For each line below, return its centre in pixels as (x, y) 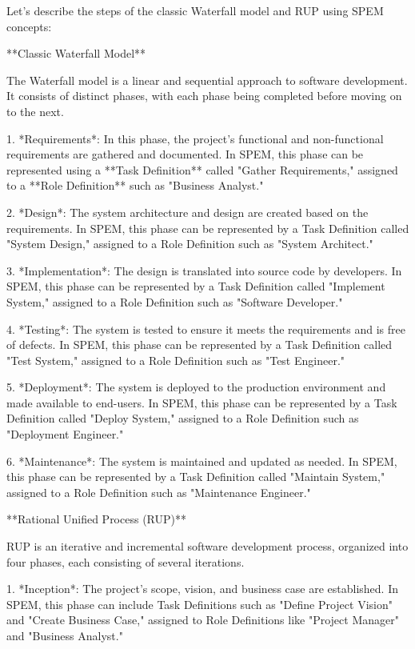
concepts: (29, 26)
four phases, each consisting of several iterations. (126, 561)
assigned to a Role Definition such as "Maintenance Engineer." (159, 492)
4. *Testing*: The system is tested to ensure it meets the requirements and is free (206, 329)
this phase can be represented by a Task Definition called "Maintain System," (196, 477)
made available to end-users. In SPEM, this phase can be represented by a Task (202, 402)
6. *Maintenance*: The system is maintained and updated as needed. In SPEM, (202, 461)
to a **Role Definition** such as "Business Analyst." (135, 185)
